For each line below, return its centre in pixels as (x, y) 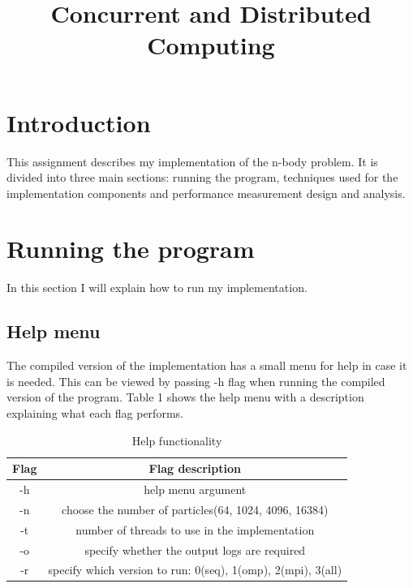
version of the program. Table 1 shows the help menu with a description (185, 397)
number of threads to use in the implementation (195, 529)
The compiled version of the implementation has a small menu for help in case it (207, 365)
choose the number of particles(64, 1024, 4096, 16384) (195, 509)
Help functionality (177, 440)
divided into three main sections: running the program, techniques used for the (202, 177)
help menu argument (195, 489)
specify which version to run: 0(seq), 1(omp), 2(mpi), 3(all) (195, 570)
